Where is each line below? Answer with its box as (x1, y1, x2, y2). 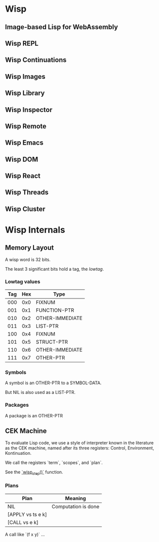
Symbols (5, 369, 27, 376)
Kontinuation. (5, 450, 32, 456)
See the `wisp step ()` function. (5, 469, 63, 476)
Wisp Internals (5, 224, 66, 236)
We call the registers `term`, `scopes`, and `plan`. (5, 459, 103, 466)
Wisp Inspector (5, 106, 53, 114)
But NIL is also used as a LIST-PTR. (5, 390, 76, 395)
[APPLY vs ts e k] (7, 511, 47, 518)
